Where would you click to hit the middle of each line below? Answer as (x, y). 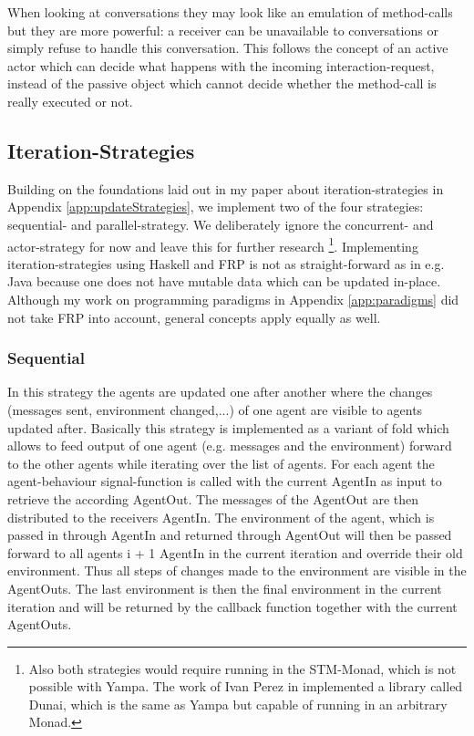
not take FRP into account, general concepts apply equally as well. (194, 317)
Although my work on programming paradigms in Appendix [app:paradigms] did (233, 299)
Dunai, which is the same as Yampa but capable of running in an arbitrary (238, 704)
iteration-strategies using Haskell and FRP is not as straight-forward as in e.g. (226, 263)
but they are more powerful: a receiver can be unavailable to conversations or (223, 30)
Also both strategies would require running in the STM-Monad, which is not (242, 668)
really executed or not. (70, 101)
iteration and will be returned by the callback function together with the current (232, 606)
